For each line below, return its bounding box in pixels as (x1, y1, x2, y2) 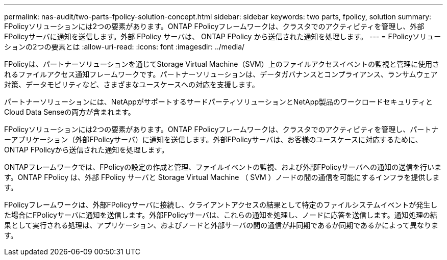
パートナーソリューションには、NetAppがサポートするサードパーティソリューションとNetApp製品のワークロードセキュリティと (4, 97, 433, 106)
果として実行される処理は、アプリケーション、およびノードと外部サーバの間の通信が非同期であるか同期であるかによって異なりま (4, 221, 438, 229)
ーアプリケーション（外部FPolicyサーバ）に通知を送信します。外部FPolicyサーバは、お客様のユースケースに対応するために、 (4, 135, 423, 144)
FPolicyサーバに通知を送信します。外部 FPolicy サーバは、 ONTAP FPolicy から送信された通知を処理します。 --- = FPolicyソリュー (4, 32, 441, 41)
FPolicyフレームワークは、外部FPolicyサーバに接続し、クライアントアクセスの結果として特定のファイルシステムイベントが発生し (4, 200, 438, 209)
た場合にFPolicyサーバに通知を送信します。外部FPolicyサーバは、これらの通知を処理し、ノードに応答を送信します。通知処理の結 (4, 211, 437, 219)
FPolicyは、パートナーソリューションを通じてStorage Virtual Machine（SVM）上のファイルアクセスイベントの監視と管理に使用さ (4, 60, 440, 68)
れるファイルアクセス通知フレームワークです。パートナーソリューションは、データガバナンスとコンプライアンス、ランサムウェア (4, 70, 438, 79)
